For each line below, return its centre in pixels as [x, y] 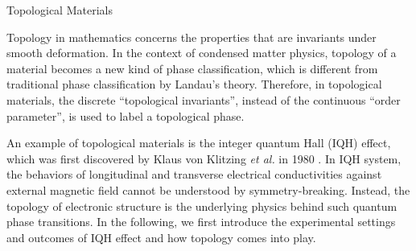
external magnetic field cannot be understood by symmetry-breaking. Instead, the [208, 189]
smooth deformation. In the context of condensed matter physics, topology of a [202, 53]
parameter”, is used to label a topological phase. [126, 115]
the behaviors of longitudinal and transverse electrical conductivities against [194, 174]
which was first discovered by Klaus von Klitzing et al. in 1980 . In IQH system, [204, 158]
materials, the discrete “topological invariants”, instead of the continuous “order [204, 99]
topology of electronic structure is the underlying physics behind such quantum [202, 206]
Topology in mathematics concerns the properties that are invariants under [192, 37]
